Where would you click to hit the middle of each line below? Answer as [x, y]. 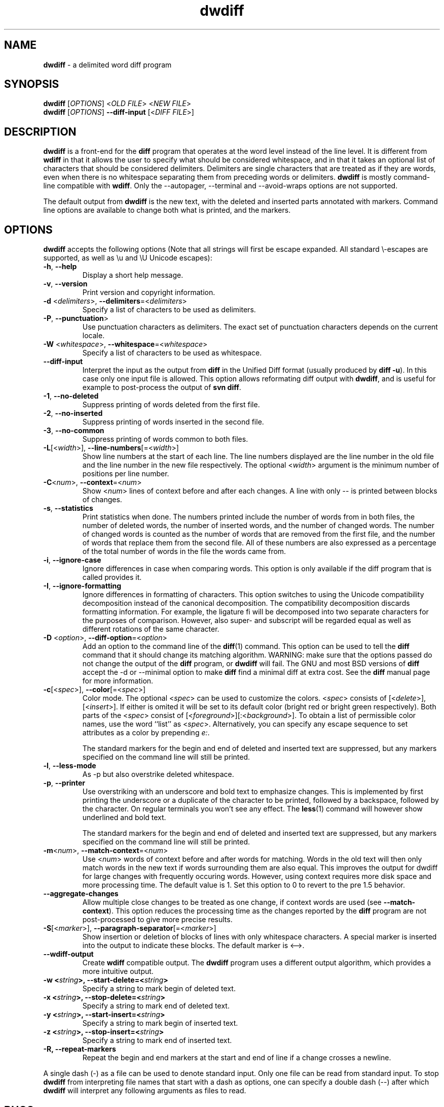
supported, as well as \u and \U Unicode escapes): [128, 258]
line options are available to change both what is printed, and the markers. [167, 210]
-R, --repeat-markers [80, 1049]
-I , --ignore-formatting [82, 586]
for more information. [118, 681]
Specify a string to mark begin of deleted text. [159, 989]
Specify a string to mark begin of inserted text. [160, 1023]
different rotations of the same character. [151, 629]
